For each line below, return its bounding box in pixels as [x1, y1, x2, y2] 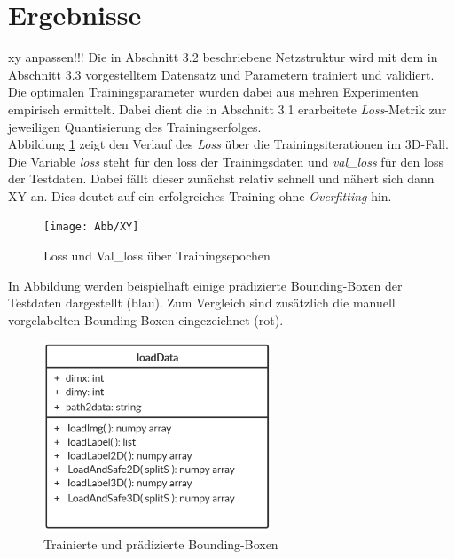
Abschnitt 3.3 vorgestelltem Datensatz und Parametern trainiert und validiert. [8, 65, 435, 83]
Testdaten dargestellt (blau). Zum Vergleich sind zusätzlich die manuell [8, 293, 396, 312]
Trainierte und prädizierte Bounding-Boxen [43, 534, 278, 553]
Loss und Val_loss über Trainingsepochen [43, 246, 271, 265]
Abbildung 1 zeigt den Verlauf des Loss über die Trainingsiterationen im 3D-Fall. [8, 135, 449, 153]
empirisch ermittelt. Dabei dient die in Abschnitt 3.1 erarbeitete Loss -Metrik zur [8, 99, 447, 118]
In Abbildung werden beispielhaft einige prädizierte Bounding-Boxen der [8, 276, 403, 294]
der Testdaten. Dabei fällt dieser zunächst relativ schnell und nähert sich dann [8, 169, 435, 188]
